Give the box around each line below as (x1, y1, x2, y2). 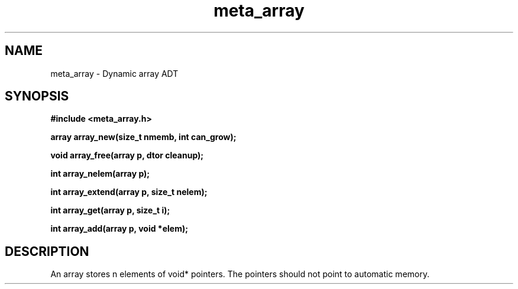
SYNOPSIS (5, 89, 69, 104)
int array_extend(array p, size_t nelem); (50, 187, 208, 197)
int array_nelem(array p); (50, 168, 150, 179)
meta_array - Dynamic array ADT (50, 68, 179, 79)
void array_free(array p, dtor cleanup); (50, 150, 204, 161)
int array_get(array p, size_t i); (50, 205, 170, 216)
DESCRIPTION (5, 243, 89, 259)
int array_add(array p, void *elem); (50, 223, 188, 234)
